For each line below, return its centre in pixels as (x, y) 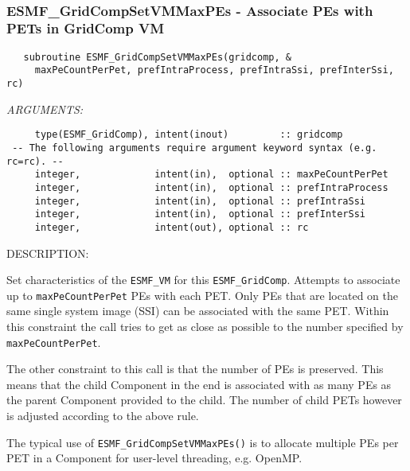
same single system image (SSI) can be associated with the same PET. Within (198, 311)
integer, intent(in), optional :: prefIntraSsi (200, 201)
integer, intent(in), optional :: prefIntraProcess (211, 187)
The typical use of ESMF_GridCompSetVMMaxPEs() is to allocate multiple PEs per (203, 442)
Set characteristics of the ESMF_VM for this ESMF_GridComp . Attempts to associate (203, 280)
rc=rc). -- (35, 161)
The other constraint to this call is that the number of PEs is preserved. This (195, 369)
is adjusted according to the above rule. (103, 416)
